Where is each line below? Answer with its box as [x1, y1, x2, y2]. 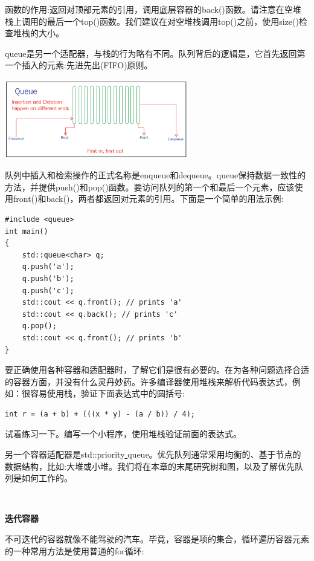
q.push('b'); [22, 274, 74, 283]
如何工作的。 [21, 472, 72, 484]
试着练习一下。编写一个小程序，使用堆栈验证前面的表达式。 [5, 427, 242, 440]
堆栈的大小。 [13, 27, 64, 39]
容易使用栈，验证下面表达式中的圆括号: [30, 387, 185, 400]
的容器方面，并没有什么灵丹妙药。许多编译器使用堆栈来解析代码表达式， [5, 375, 292, 388]
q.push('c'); [22, 286, 74, 295]
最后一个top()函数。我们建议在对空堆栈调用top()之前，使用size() [46, 15, 299, 27]
